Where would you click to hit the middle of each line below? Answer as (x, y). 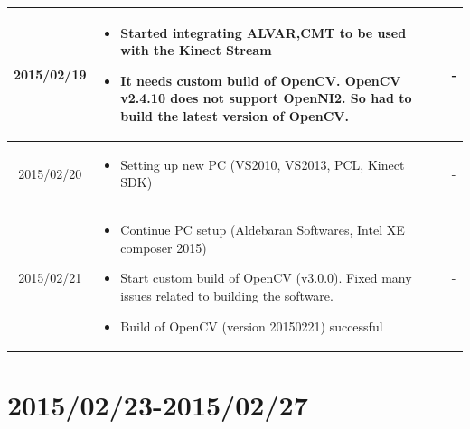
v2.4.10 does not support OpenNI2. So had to (266, 98)
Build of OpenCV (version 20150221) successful (252, 326)
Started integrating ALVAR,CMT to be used (263, 32)
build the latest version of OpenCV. (235, 115)
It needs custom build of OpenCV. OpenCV (261, 80)
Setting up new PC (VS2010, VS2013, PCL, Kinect (263, 164)
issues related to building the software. (227, 295)
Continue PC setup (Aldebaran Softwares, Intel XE (263, 230)
